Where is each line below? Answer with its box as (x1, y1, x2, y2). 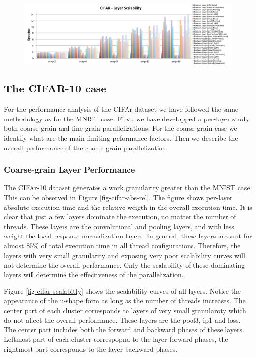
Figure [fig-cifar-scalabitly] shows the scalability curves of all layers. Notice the (4, 286, 241, 296)
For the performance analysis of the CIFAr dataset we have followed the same (4, 104, 239, 114)
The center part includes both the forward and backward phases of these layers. (4, 324, 244, 334)
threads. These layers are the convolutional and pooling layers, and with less (4, 221, 234, 231)
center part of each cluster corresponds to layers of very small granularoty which (4, 305, 246, 315)
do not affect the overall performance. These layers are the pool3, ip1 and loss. (4, 315, 241, 325)
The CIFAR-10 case (4, 81, 107, 96)
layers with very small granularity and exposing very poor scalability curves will (4, 250, 245, 260)
